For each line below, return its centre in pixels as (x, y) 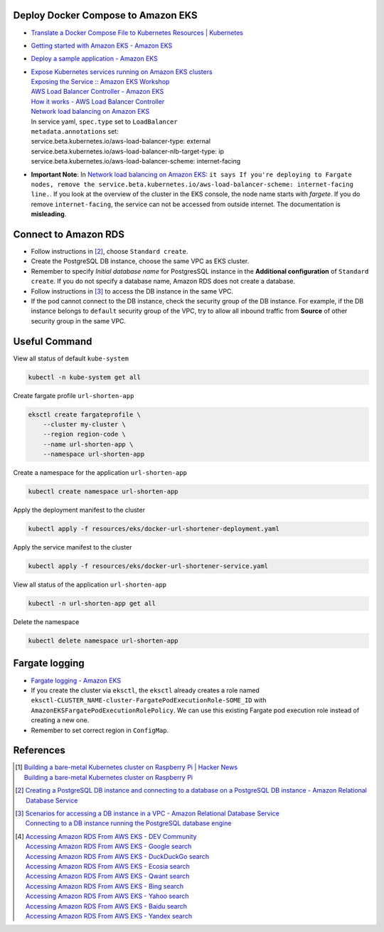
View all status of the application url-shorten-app (90, 585)
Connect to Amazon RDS (69, 234)
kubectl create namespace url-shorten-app (103, 492)
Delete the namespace (46, 622)
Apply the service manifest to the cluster (73, 547)
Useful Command (53, 341)
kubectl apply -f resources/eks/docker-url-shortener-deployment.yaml (154, 529)
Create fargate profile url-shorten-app (74, 395)
